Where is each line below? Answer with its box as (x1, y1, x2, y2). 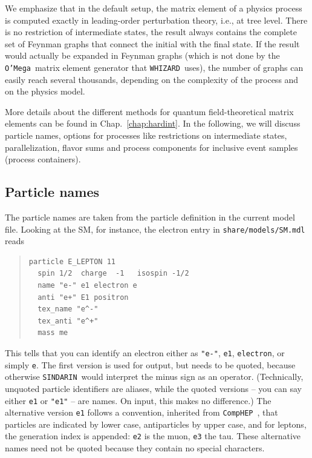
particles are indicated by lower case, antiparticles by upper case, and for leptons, (5, 417, 307, 430)
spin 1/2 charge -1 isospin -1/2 (37, 269, 189, 278)
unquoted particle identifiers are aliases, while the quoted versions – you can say (5, 382, 302, 394)
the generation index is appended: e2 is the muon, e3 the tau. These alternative (5, 430, 301, 442)
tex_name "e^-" (37, 305, 99, 314)
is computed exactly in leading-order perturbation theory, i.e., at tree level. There (5, 13, 308, 26)
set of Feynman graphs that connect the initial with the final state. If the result (5, 37, 300, 50)
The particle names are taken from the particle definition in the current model (5, 210, 295, 223)
